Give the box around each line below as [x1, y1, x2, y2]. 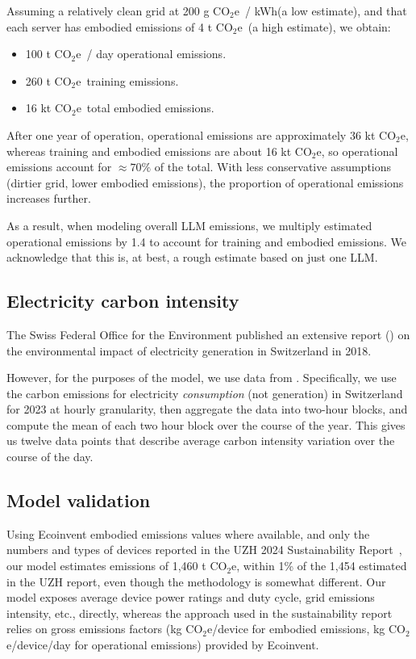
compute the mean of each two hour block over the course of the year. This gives [6, 416, 406, 433]
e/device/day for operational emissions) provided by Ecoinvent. [6, 636, 319, 653]
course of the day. [6, 448, 94, 465]
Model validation [6, 488, 151, 513]
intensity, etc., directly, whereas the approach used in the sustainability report [6, 604, 393, 621]
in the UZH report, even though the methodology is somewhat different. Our [6, 573, 386, 590]
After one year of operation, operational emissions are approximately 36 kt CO [6, 126, 397, 143]
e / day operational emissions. [76, 45, 227, 62]
